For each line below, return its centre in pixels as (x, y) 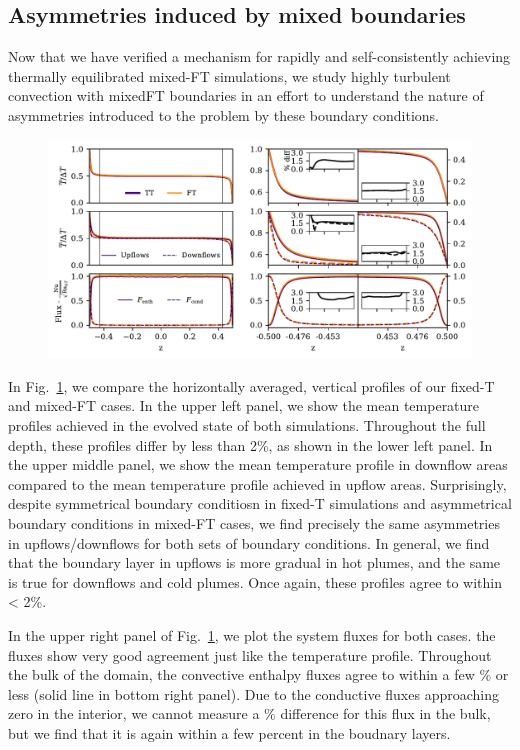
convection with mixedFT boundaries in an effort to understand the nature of (246, 95)
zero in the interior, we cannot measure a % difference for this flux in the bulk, (249, 713)
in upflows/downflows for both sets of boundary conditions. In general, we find (249, 542)
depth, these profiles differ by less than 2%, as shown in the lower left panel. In (250, 444)
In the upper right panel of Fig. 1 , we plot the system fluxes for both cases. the (252, 634)
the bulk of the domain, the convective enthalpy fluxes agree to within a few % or (258, 674)
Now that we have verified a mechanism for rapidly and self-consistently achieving (259, 56)
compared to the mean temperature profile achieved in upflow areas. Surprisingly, (257, 483)
